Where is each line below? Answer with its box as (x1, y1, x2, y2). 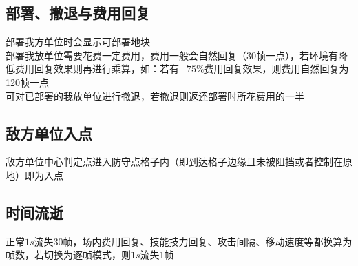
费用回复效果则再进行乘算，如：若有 (14, 61, 179, 76)
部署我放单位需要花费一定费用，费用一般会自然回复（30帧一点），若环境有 (6, 48, 338, 62)
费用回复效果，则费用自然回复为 (204, 61, 349, 76)
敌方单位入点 (6, 122, 92, 143)
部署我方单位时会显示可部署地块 (6, 34, 150, 49)
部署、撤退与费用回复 (6, 2, 150, 23)
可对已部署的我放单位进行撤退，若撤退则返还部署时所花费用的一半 (6, 88, 304, 103)
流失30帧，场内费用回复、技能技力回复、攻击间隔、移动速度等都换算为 (34, 234, 352, 248)
